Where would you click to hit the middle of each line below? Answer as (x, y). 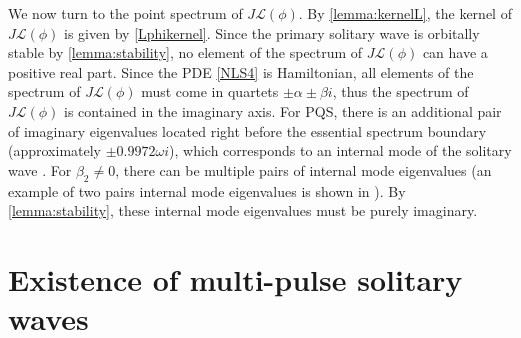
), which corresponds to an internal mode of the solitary (340, 150)
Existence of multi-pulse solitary (235, 278)
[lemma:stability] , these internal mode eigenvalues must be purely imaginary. (243, 210)
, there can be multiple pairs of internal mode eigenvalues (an (303, 169)
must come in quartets (210, 91)
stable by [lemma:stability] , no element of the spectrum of (185, 52)
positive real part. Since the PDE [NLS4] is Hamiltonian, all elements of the (241, 71)
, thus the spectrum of (400, 91)
